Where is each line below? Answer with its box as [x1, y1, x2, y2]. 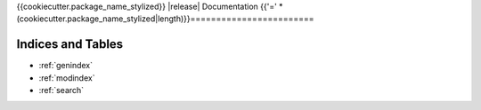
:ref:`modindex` [38, 72, 95, 83]
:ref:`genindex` [38, 60, 94, 71]
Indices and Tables [16, 36, 124, 52]
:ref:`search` [38, 85, 85, 96]
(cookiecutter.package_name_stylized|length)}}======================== [16, 13, 315, 24]
